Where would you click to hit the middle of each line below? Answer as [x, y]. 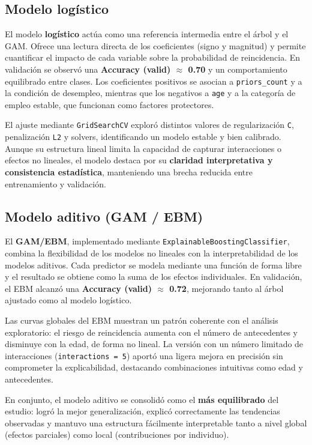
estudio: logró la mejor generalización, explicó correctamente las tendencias [142, 411]
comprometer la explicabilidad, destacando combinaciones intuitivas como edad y [154, 367]
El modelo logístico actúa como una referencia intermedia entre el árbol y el [147, 34]
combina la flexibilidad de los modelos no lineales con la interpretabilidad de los [151, 253]
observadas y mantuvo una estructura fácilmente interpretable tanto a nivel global [156, 422]
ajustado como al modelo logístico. [68, 300]
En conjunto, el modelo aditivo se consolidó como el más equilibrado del [142, 399]
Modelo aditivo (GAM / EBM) [104, 216]
